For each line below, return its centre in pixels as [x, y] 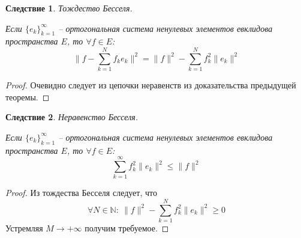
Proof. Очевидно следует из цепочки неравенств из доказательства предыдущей [151, 85]
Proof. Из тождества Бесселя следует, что [81, 193]
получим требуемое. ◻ [127, 228]
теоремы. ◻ [28, 96]
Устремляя [24, 228]
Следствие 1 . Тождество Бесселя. [69, 8]
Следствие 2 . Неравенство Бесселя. [72, 117]
